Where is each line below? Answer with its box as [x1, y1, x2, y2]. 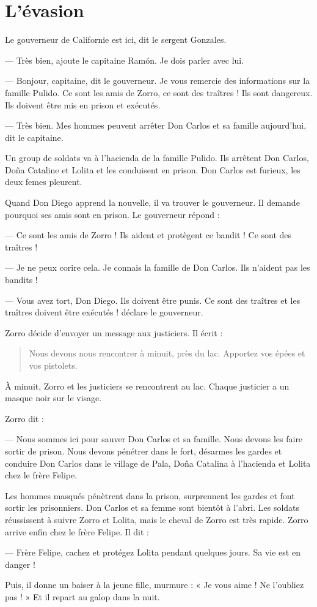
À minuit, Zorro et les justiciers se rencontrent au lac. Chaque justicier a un [5, 379, 290, 392]
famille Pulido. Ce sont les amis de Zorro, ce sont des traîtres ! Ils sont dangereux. [5, 86, 313, 99]
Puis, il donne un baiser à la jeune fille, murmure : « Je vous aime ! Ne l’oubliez [5, 578, 304, 591]
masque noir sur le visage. [5, 391, 102, 404]
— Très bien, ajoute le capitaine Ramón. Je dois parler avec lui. [5, 53, 244, 66]
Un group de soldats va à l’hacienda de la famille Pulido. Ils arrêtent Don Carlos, [5, 151, 309, 164]
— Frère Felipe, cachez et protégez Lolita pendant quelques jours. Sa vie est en [5, 546, 301, 559]
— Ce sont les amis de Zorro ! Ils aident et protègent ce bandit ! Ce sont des [5, 228, 292, 241]
